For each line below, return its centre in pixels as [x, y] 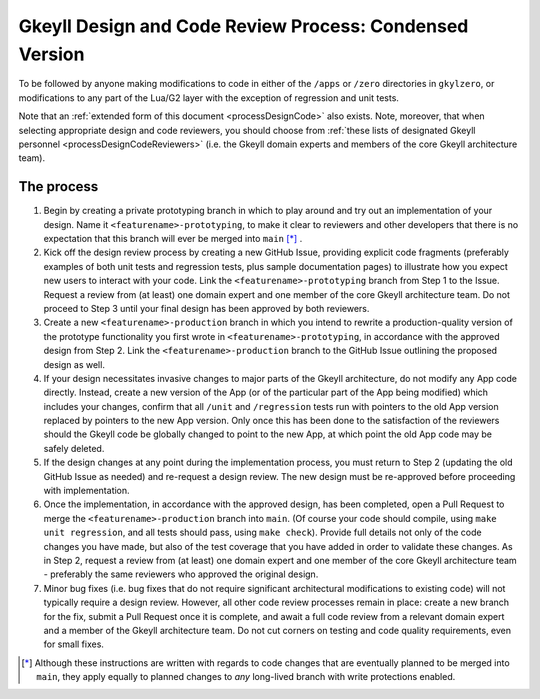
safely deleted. [74, 448]
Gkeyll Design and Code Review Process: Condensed [243, 26]
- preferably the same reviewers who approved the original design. [181, 574]
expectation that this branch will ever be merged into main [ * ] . [173, 238]
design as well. [74, 364]
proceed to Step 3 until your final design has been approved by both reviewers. [206, 308]
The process [58, 186]
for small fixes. [74, 644]
